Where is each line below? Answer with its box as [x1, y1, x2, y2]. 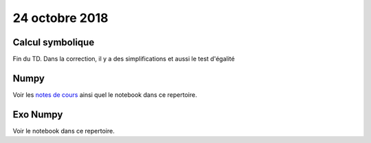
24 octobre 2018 [12, 10, 109, 25]
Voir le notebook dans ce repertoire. [12, 126, 115, 135]
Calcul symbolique [12, 36, 95, 48]
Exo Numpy [12, 109, 63, 120]
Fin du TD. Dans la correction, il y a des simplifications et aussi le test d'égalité [12, 55, 235, 63]
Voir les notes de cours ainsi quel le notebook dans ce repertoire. [12, 90, 197, 99]
